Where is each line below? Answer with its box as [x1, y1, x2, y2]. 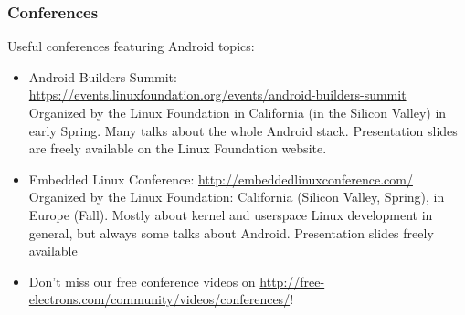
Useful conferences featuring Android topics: [7, 37, 255, 56]
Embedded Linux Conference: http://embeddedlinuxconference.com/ [28, 169, 413, 188]
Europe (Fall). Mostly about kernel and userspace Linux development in [28, 205, 433, 224]
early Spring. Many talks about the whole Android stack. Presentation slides [28, 121, 458, 140]
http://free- [259, 271, 325, 290]
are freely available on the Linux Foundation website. [28, 139, 327, 158]
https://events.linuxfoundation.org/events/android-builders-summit [28, 85, 407, 104]
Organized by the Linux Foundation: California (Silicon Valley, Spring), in [28, 187, 445, 206]
